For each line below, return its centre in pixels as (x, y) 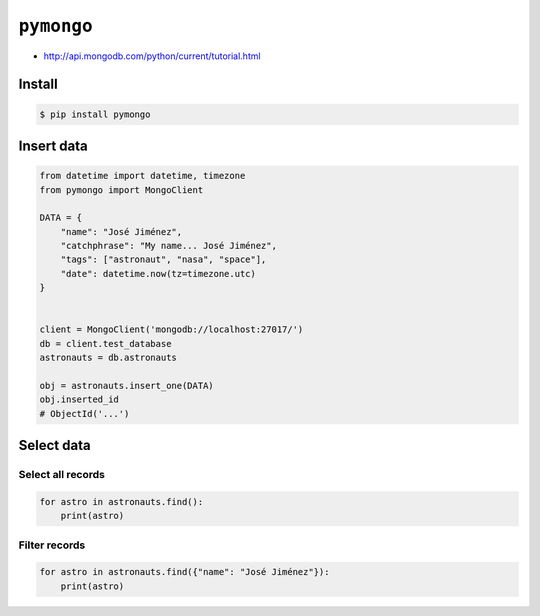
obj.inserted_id (79, 399)
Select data (54, 445)
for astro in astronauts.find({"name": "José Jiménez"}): (184, 572)
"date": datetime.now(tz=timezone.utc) (158, 273)
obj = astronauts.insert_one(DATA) (126, 385)
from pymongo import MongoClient (121, 189)
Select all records (61, 475)
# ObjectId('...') (84, 413)
